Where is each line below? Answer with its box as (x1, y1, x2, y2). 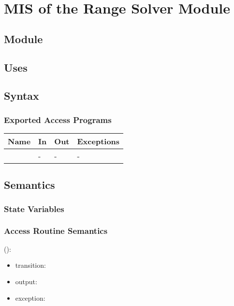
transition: (15, 260, 46, 270)
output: (15, 276, 37, 286)
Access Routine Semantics (4, 225, 108, 237)
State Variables (4, 202, 64, 214)
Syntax (4, 88, 39, 103)
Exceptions (77, 135, 120, 147)
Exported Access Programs (4, 113, 112, 125)
